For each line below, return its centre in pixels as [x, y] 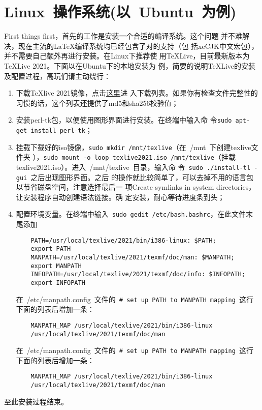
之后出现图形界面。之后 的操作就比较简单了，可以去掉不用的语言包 [142, 177]
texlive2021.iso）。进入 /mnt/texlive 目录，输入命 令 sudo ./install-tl [133, 167]
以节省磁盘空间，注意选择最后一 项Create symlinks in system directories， [136, 187]
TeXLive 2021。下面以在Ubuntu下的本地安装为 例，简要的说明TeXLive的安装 [130, 65]
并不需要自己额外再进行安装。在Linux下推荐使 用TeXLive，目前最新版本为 [127, 56]
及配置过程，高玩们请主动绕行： [57, 76]
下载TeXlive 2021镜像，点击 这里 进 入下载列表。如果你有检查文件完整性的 [137, 93]
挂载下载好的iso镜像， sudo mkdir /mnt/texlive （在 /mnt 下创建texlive [134, 147]
